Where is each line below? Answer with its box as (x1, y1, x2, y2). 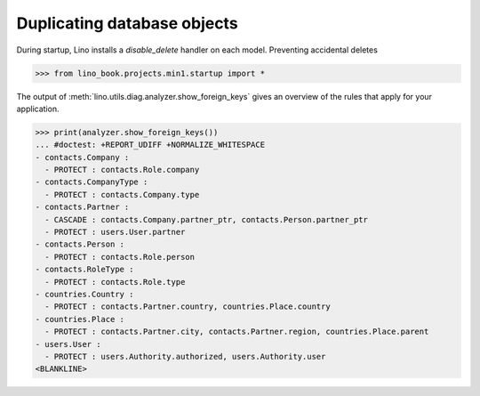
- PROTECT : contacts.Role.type (44, 277, 186, 287)
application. (16, 103, 60, 114)
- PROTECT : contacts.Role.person (44, 252, 196, 262)
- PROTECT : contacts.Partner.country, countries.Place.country (44, 302, 331, 311)
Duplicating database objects (16, 13, 239, 33)
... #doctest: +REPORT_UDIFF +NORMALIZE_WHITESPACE (35, 140, 266, 150)
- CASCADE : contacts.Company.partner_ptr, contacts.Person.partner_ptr (44, 214, 369, 224)
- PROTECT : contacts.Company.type (44, 190, 200, 199)
